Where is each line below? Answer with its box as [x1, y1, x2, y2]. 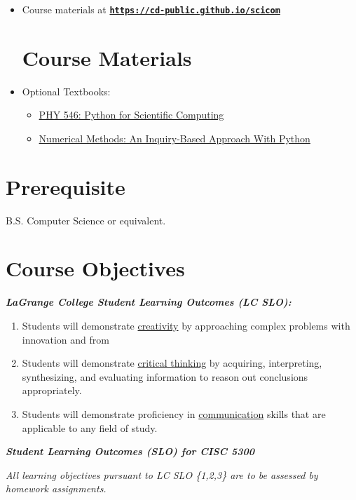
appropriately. [22, 383, 82, 398]
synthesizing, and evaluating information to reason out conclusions [22, 369, 308, 384]
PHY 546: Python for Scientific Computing [39, 107, 224, 122]
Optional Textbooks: [22, 83, 111, 98]
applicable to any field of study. [22, 420, 158, 435]
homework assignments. [6, 481, 107, 496]
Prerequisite [6, 172, 125, 201]
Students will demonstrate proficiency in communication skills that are [22, 406, 326, 421]
